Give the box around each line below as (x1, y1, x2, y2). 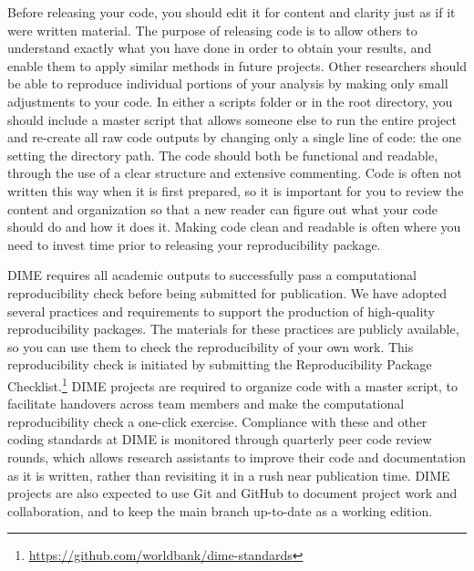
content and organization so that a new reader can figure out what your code (7, 199, 438, 218)
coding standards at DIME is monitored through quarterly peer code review (7, 430, 432, 449)
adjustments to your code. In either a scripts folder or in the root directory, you (7, 91, 453, 110)
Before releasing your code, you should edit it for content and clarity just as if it (7, 3, 456, 21)
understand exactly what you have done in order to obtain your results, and (7, 38, 432, 57)
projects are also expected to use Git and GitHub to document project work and (7, 483, 458, 503)
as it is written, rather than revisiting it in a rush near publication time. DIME (7, 465, 450, 484)
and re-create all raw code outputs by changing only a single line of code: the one (7, 128, 462, 147)
